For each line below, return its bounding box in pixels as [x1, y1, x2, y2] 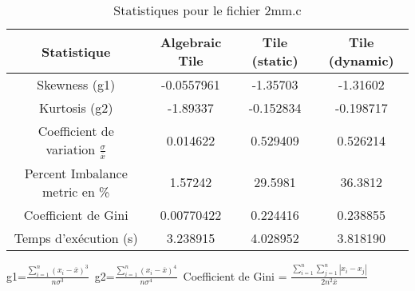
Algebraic [160, 33, 222, 51]
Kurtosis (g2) [38, 98, 113, 117]
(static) [251, 51, 298, 70]
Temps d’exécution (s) [14, 228, 138, 247]
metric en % [41, 181, 110, 201]
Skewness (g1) [37, 75, 116, 94]
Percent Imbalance [24, 163, 128, 182]
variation [45, 140, 96, 158]
